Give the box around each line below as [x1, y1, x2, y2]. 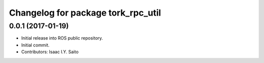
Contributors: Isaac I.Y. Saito [21, 49, 79, 55]
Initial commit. [21, 42, 50, 48]
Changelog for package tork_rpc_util [9, 7, 161, 18]
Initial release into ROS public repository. [21, 35, 103, 41]
